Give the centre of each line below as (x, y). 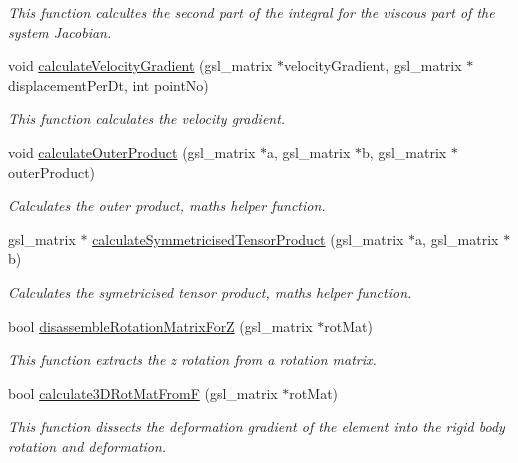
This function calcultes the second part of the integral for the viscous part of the (251, 12)
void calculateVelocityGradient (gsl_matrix (140, 65)
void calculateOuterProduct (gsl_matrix (132, 151)
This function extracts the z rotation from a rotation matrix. (192, 359)
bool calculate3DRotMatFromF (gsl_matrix (143, 392)
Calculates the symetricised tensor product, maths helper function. (210, 291)
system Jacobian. (60, 31)
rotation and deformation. (87, 445)
